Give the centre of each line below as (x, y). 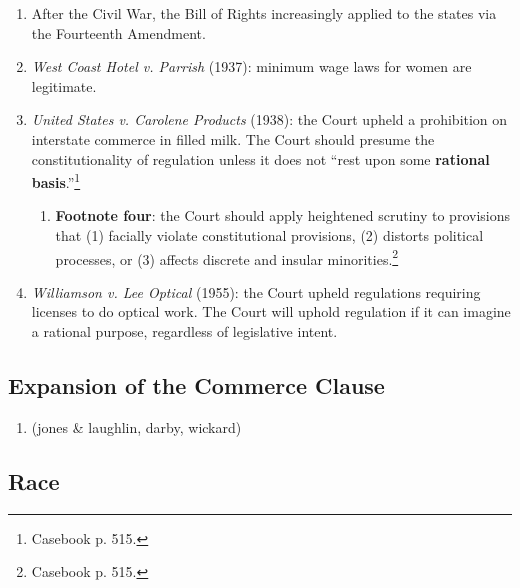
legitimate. (64, 85)
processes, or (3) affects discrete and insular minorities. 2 (227, 257)
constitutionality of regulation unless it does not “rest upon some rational (260, 158)
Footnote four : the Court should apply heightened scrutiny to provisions (282, 215)
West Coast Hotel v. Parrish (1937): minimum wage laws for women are (251, 66)
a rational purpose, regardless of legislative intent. (184, 331)
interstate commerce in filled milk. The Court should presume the (233, 138)
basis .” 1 (56, 180)
